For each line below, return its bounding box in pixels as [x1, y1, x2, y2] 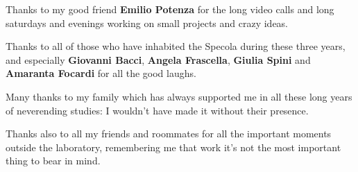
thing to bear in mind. [6, 153, 101, 168]
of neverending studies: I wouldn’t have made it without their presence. [6, 103, 309, 117]
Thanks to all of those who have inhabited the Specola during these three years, [6, 39, 346, 53]
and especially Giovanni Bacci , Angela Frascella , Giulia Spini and [6, 52, 311, 67]
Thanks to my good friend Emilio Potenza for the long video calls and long [6, 2, 334, 16]
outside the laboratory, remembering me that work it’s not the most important [6, 139, 341, 154]
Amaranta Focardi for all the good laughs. [6, 66, 196, 80]
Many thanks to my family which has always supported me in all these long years [6, 89, 352, 103]
